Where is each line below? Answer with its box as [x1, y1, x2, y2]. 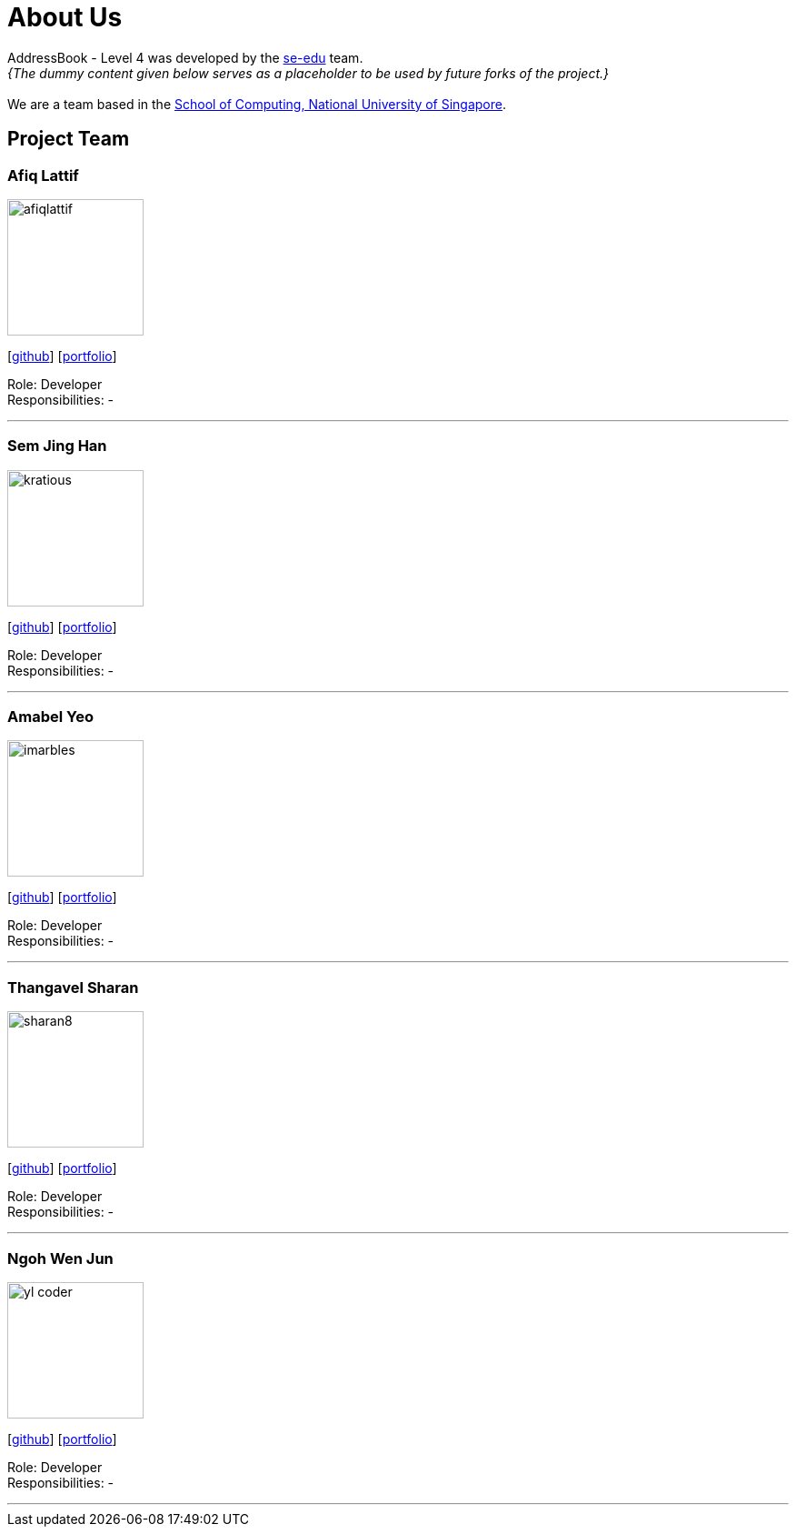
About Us [7, 2, 123, 33]
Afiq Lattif [7, 165, 79, 185]
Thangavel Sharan [7, 978, 139, 997]
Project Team [7, 127, 130, 151]
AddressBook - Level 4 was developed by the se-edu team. [7, 49, 363, 65]
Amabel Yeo [7, 707, 94, 727]
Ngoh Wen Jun [7, 1248, 114, 1268]
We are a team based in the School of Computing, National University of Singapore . [7, 95, 507, 112]
